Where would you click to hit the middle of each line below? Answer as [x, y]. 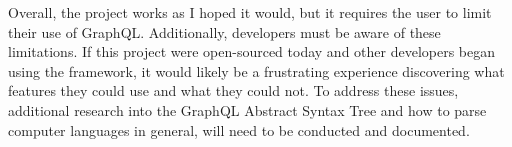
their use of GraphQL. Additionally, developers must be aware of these [224, 31]
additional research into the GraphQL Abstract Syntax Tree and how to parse [247, 109]
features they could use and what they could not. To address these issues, [233, 90]
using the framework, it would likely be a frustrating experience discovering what [256, 70]
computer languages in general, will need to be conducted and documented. [239, 129]
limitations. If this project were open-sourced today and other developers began [252, 51]
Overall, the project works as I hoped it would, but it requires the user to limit [250, 12]
